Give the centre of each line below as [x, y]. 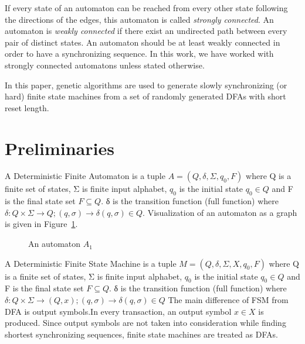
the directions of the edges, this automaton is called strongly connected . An [139, 19]
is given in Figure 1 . [41, 224]
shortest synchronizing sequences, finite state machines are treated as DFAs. [141, 334]
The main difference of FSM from [228, 300]
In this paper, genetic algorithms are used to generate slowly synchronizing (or [146, 85]
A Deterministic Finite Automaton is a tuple [85, 176]
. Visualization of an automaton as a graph [220, 212]
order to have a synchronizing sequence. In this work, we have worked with [139, 54]
